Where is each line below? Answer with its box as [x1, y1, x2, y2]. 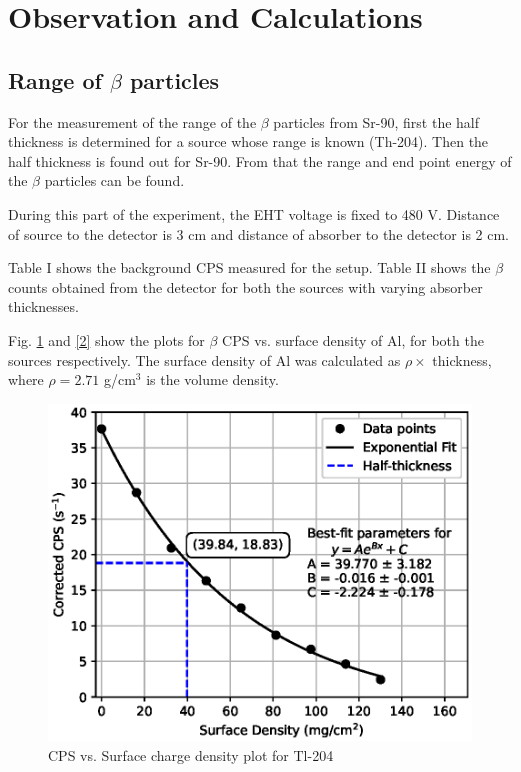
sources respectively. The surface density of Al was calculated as [8, 349, 401, 370]
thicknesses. [8, 296, 79, 317]
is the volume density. [146, 369, 279, 390]
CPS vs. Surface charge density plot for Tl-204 [48, 744, 334, 765]
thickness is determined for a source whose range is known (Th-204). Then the [8, 131, 489, 152]
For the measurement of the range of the [8, 111, 257, 132]
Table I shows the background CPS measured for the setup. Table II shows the [8, 257, 491, 278]
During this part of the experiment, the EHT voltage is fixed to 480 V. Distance [8, 203, 500, 224]
